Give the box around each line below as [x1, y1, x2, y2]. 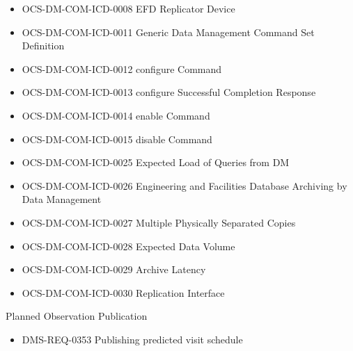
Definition [22, 38, 65, 53]
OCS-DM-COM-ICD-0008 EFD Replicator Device [22, 1, 235, 15]
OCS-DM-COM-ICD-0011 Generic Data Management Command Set [22, 24, 315, 39]
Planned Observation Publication [6, 309, 148, 323]
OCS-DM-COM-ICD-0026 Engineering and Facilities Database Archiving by [22, 178, 347, 193]
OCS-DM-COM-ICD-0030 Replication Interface [22, 285, 225, 300]
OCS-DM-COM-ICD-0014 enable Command [22, 108, 210, 122]
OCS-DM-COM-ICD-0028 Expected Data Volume [22, 238, 235, 253]
